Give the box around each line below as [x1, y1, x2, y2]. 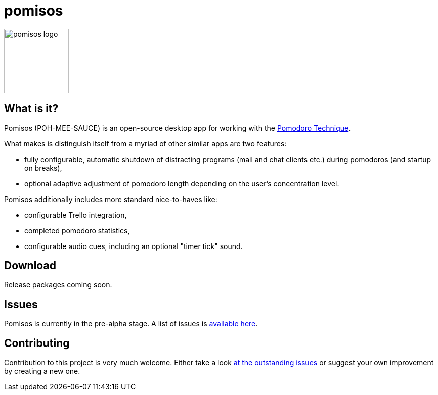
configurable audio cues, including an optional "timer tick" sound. [24, 241, 243, 251]
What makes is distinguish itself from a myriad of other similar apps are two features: [4, 139, 287, 148]
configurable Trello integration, [24, 210, 127, 219]
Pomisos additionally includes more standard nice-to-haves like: [4, 194, 217, 204]
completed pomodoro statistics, [24, 226, 130, 235]
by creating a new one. [4, 367, 80, 376]
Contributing [4, 336, 70, 350]
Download [4, 259, 56, 272]
